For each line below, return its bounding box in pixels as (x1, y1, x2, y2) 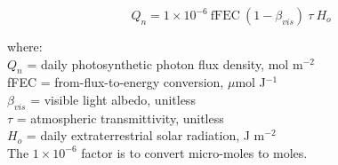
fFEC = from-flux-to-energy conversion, (7, 73, 224, 91)
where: (7, 37, 43, 55)
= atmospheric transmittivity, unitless (16, 108, 224, 127)
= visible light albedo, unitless (30, 90, 196, 108)
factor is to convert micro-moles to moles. (81, 143, 308, 161)
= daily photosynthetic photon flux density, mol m (27, 54, 303, 73)
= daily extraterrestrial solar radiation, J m (26, 126, 265, 145)
